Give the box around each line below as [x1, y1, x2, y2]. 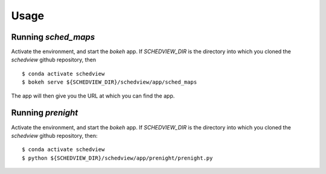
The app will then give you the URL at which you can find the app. [11, 92, 175, 99]
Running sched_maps [11, 32, 95, 42]
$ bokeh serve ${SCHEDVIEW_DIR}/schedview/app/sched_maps [22, 79, 197, 85]
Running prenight [11, 108, 78, 118]
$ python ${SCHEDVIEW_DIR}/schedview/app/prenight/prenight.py [22, 154, 213, 161]
